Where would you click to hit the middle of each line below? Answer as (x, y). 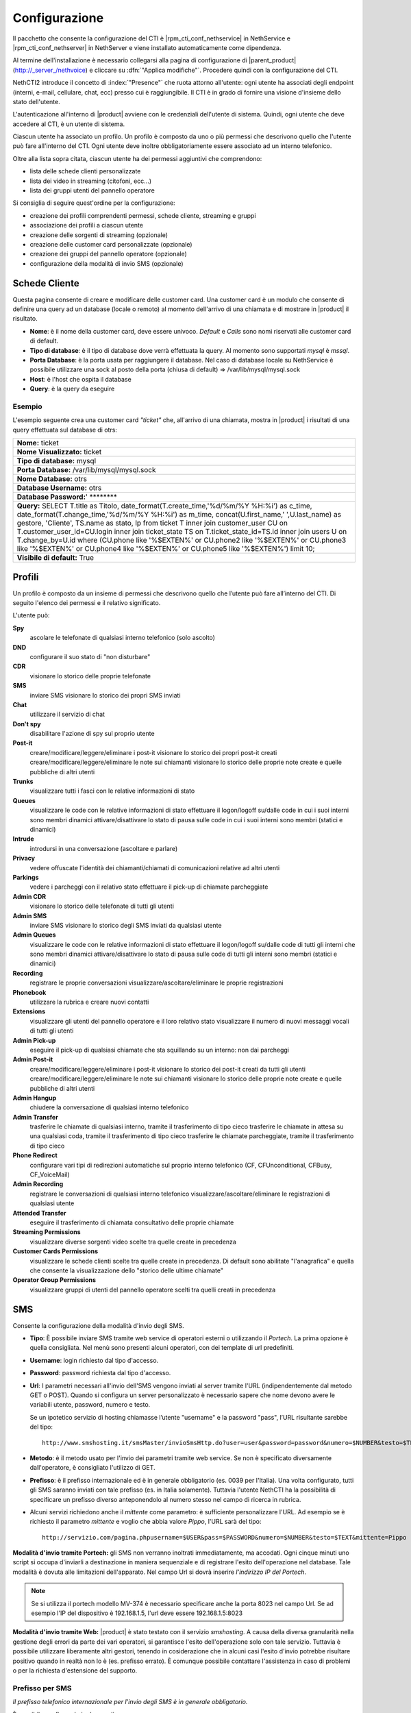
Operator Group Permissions (54, 1280)
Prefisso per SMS (42, 1688)
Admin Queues (34, 935)
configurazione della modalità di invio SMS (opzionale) (107, 263)
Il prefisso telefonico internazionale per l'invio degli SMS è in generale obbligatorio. (130, 1702)
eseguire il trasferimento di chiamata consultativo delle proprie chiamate (132, 1222)
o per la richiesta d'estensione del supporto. (75, 1670)
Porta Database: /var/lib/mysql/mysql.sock (86, 470)
